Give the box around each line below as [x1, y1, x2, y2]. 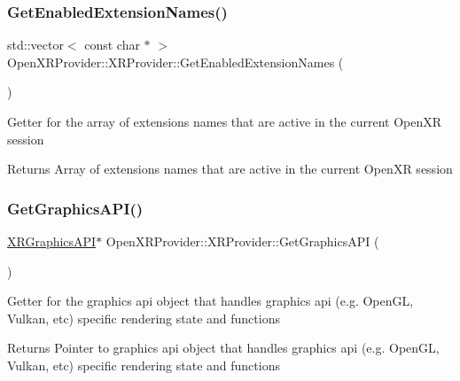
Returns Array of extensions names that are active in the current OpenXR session [7, 159, 453, 178]
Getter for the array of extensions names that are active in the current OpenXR [7, 113, 441, 130]
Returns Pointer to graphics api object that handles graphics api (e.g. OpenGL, [7, 338, 440, 357]
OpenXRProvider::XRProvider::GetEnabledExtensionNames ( [7, 52, 344, 71]
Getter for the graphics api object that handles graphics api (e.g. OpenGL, [7, 292, 414, 310]
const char [84, 35, 140, 54]
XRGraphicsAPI [7, 232, 97, 250]
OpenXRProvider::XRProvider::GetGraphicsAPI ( [105, 232, 379, 250]
